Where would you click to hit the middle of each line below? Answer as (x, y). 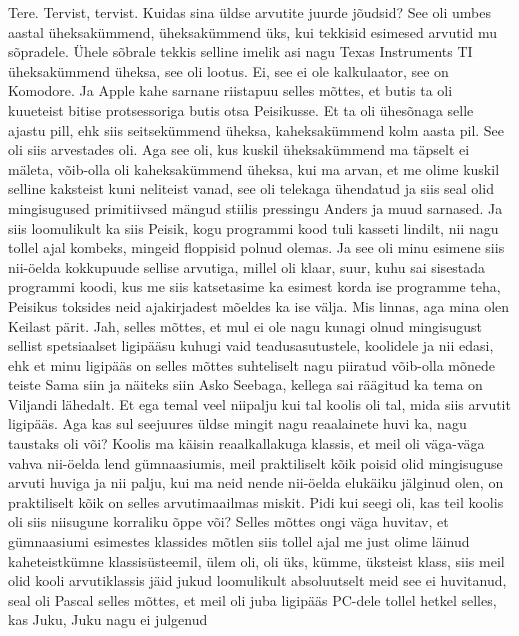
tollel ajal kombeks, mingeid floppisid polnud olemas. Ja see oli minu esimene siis (256, 247)
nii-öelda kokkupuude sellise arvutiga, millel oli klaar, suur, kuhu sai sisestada (247, 266)
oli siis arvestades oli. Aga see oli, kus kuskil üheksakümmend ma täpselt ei (239, 149)
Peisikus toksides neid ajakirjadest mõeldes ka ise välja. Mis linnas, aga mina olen (259, 305)
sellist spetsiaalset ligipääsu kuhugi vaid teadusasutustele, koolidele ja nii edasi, (251, 345)
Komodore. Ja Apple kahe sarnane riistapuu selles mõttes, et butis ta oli (230, 90)
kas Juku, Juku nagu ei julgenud (108, 619)
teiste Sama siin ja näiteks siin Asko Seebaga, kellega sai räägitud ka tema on (245, 384)
